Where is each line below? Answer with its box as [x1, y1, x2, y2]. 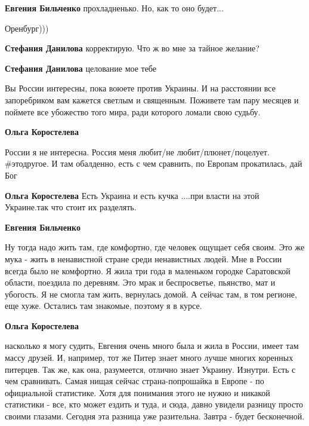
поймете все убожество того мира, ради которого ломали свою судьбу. [5, 105, 261, 118]
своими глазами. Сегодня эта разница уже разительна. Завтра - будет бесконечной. [5, 410, 305, 422]
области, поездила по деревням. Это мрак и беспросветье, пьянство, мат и [5, 276, 276, 289]
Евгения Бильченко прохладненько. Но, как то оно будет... [5, 2, 224, 14]
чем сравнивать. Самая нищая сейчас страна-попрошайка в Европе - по [5, 375, 264, 387]
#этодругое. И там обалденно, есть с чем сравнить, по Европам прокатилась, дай [5, 157, 302, 170]
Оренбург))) [5, 22, 49, 34]
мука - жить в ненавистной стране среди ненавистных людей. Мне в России [5, 252, 282, 265]
